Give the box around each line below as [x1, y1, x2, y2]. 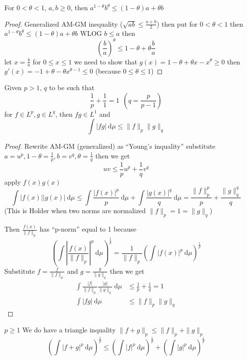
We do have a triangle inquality [22, 325, 116, 335]
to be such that [49, 82, 95, 92]
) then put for [157, 18, 198, 29]
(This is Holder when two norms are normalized [4, 205, 146, 215]
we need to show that [74, 56, 137, 66]
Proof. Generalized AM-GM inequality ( [4, 18, 123, 29]
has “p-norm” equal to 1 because [39, 224, 137, 234]
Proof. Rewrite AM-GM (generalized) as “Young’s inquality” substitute [4, 141, 216, 151]
